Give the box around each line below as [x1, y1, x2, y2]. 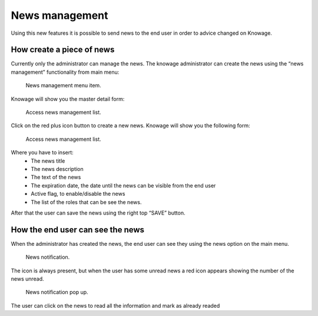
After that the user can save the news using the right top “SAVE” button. [11, 209, 185, 216]
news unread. [11, 275, 44, 282]
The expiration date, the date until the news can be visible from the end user [31, 182, 216, 189]
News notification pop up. [25, 289, 88, 296]
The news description [31, 165, 84, 172]
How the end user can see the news [11, 225, 144, 235]
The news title [31, 157, 65, 164]
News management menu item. [25, 82, 101, 89]
